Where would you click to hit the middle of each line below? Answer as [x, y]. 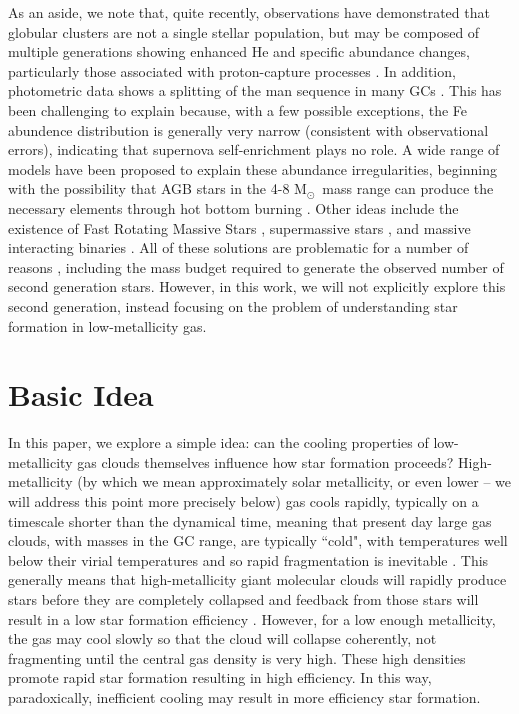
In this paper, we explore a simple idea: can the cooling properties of [218, 442]
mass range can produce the [408, 188]
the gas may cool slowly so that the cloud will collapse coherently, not [222, 638]
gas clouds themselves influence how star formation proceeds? [265, 461]
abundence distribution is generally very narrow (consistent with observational [248, 129]
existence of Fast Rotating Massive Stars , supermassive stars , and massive [239, 227]
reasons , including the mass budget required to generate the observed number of [256, 266]
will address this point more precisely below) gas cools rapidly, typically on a [243, 501]
